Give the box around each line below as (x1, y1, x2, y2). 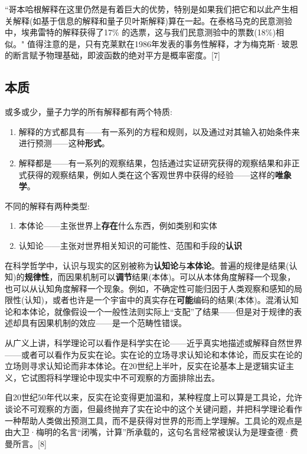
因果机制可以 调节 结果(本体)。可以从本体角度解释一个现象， (66, 271, 296, 283)
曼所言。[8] (5, 437, 47, 449)
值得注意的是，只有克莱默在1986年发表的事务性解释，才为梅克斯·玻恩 (27, 37, 298, 50)
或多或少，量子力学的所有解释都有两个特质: (5, 106, 172, 118)
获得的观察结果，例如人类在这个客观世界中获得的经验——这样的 (27, 168, 275, 180)
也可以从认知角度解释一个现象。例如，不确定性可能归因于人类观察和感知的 (5, 282, 294, 294)
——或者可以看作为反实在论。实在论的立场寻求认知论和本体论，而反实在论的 (5, 348, 302, 360)
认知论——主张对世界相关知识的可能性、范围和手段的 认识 (18, 239, 242, 251)
